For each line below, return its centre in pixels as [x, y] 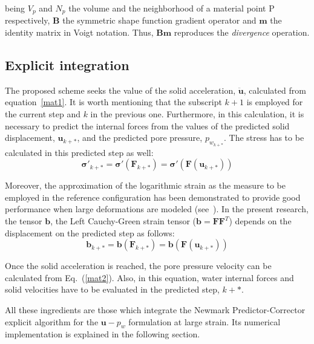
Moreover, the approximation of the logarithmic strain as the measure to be [146, 185]
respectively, [28, 20]
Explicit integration [67, 65]
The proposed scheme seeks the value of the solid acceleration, [120, 90]
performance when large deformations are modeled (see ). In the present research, [157, 209]
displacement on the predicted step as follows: [90, 232]
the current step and [43, 114]
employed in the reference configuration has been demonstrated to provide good [153, 197]
